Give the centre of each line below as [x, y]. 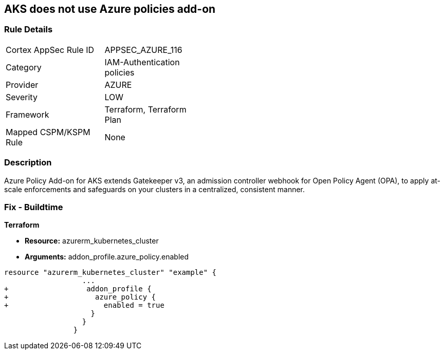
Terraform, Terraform [145, 109]
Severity [22, 97]
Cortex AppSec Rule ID [50, 50]
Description [28, 163]
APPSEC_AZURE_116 [143, 50]
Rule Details [29, 30]
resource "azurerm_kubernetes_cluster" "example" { [110, 273]
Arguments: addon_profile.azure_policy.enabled [107, 257]
